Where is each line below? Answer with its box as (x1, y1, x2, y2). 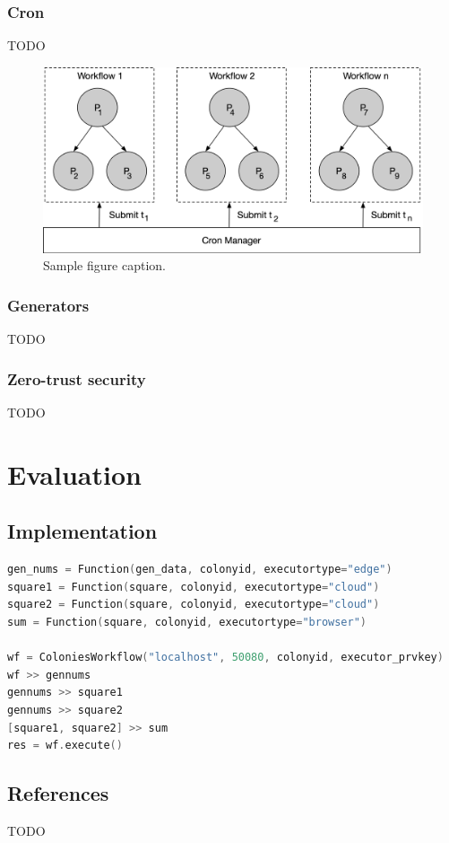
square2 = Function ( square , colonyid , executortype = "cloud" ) (7, 598, 380, 611)
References (7, 779, 109, 807)
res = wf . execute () (7, 739, 123, 752)
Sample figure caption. (43, 256, 166, 275)
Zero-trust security (7, 367, 146, 390)
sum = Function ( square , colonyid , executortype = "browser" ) (7, 616, 367, 629)
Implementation (7, 517, 158, 545)
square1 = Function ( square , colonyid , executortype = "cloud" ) (7, 580, 380, 593)
